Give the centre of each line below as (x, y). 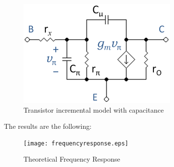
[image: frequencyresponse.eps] (76, 143)
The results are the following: (48, 126)
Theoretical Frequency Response (72, 159)
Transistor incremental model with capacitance (94, 109)
